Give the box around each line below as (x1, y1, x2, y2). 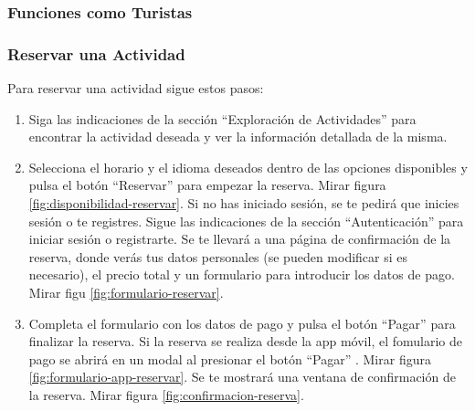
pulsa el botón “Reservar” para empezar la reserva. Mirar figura (28, 175, 386, 195)
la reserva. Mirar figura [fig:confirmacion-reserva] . (28, 385, 304, 404)
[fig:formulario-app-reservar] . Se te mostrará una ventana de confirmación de (28, 367, 456, 386)
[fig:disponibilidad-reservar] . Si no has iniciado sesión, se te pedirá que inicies (28, 194, 459, 213)
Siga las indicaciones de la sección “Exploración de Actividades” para (28, 109, 417, 128)
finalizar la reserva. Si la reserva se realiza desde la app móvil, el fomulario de (28, 332, 463, 351)
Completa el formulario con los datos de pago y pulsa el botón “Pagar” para (28, 313, 456, 332)
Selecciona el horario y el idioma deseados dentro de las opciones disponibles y (28, 157, 468, 176)
